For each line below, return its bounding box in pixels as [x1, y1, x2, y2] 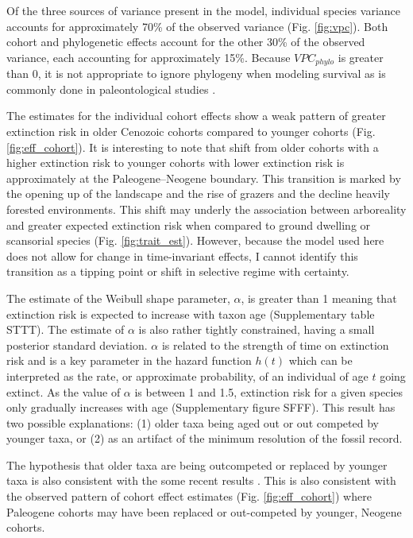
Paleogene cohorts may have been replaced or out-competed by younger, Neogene [6, 503, 402, 520]
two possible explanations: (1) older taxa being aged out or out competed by [6, 414, 379, 431]
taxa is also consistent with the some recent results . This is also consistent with [6, 472, 396, 489]
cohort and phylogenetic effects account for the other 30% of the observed [6, 33, 365, 50]
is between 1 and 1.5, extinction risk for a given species [134, 383, 403, 400]
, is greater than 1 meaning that [241, 289, 397, 306]
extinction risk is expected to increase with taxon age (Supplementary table [6, 305, 375, 322]
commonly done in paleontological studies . [6, 80, 216, 97]
